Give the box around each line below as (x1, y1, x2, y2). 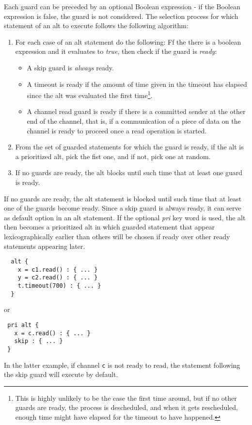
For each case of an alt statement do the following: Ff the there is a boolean (15, 36, 241, 47)
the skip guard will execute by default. (4, 369, 118, 379)
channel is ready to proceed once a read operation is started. (27, 125, 207, 135)
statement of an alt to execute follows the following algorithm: (4, 20, 189, 31)
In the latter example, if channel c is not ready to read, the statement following (4, 360, 240, 370)
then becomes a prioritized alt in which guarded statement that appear (4, 222, 215, 232)
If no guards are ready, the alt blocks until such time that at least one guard (15, 167, 243, 178)
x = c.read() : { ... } (14, 329, 91, 337)
